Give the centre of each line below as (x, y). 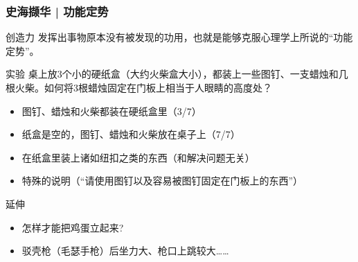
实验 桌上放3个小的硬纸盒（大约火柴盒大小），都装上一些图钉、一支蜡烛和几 (177, 74)
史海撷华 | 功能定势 (57, 11)
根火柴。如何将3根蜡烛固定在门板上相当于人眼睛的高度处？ (139, 87)
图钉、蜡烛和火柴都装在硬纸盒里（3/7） (111, 111)
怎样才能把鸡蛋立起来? (73, 227)
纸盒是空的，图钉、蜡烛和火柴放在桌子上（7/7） (131, 134)
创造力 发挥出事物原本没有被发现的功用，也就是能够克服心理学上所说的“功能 (179, 37)
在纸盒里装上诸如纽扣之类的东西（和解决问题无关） (138, 157)
